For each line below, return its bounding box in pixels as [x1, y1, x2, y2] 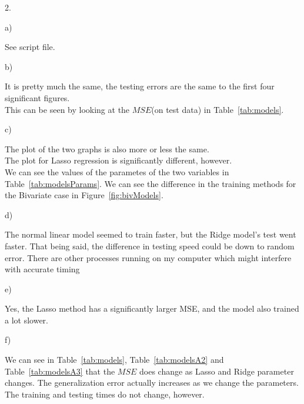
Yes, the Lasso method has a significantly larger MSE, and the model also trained [5, 302, 299, 315]
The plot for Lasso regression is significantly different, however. [5, 154, 232, 166]
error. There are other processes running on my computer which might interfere [5, 251, 292, 263]
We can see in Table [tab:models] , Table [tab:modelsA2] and [5, 353, 224, 366]
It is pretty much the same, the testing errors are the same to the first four [5, 80, 275, 92]
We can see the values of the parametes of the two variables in [5, 165, 229, 178]
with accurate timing [5, 263, 80, 275]
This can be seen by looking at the [5, 103, 130, 115]
